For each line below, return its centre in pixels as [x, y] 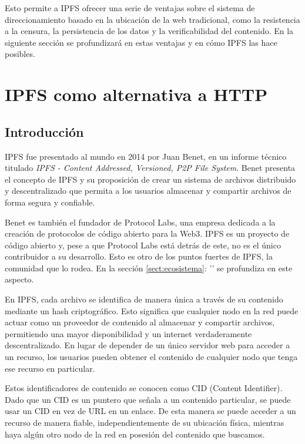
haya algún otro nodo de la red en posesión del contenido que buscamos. [135, 434]
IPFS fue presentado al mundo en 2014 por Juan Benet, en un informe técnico [146, 156]
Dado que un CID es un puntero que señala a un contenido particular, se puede [148, 399]
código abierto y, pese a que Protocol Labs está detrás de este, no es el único [143, 245]
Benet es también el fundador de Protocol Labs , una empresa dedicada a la [140, 222]
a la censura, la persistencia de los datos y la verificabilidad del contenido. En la [149, 31]
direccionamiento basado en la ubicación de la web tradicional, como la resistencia [152, 19]
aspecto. [19, 279]
